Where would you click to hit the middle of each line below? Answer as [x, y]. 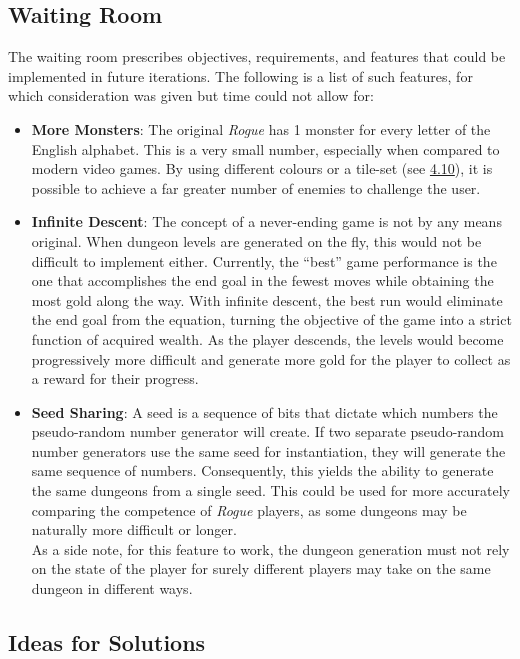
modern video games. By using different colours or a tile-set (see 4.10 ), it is [262, 168]
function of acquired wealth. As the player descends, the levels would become [267, 338]
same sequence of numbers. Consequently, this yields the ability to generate [262, 470]
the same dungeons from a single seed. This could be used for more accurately [270, 490]
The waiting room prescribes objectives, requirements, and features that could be [257, 56]
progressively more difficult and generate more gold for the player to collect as [271, 358]
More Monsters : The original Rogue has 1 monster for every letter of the [261, 128]
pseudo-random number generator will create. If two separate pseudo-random [268, 431]
